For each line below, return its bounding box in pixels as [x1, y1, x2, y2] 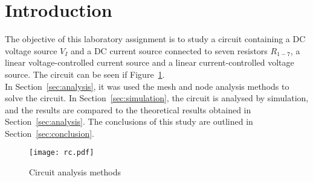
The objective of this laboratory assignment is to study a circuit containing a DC [5, 33, 306, 45]
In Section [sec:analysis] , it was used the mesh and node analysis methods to [5, 80, 289, 92]
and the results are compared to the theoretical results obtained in [5, 103, 251, 116]
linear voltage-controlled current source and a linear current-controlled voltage [5, 56, 294, 69]
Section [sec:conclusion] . [5, 127, 94, 139]
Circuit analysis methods [29, 166, 121, 178]
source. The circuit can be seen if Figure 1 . [5, 67, 165, 80]
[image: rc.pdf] [29, 148, 94, 157]
